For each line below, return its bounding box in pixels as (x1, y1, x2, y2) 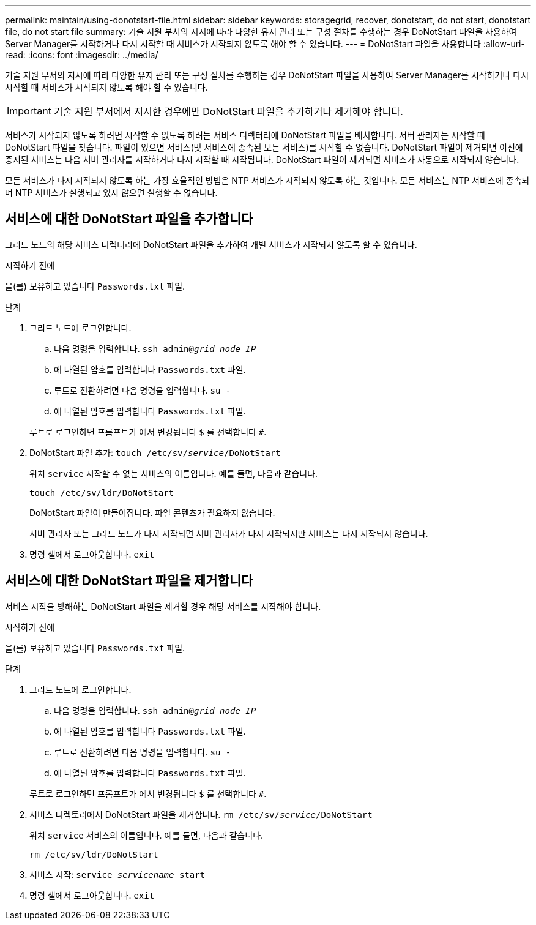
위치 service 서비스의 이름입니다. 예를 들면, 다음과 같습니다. (29, 830, 264, 841)
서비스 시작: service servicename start (29, 869, 206, 880)
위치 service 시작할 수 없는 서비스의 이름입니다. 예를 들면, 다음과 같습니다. (29, 468, 318, 479)
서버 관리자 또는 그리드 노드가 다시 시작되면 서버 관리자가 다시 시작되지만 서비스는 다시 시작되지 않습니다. (29, 528, 428, 539)
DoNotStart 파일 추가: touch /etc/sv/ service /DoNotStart (29, 447, 281, 458)
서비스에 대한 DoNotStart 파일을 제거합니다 (5, 573, 253, 589)
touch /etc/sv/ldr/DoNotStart (29, 487, 174, 498)
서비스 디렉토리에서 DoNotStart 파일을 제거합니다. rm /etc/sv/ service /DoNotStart (29, 809, 373, 820)
